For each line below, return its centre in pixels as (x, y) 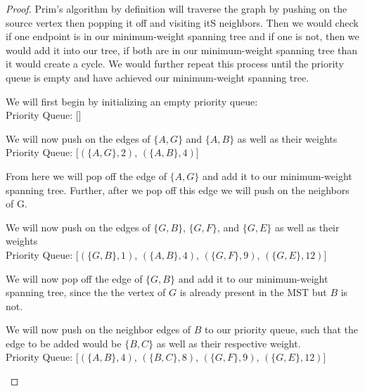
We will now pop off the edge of (74, 278)
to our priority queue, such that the (282, 329)
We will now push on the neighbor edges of (98, 329)
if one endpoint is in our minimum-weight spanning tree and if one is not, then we (182, 36)
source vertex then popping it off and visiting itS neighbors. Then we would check (182, 22)
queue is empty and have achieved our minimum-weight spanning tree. (158, 77)
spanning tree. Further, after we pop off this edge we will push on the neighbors (178, 190)
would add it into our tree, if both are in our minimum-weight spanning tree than (182, 50)
